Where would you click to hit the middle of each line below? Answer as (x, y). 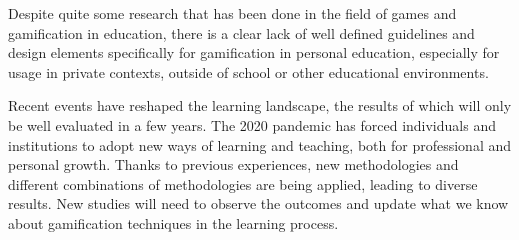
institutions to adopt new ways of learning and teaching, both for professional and (260, 144)
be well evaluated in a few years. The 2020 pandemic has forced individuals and (252, 124)
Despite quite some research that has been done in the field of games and (232, 13)
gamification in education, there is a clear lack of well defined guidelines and (241, 32)
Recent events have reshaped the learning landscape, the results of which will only (260, 105)
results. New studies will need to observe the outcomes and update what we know (258, 203)
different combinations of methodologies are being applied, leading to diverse (243, 183)
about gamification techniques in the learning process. (173, 222)
